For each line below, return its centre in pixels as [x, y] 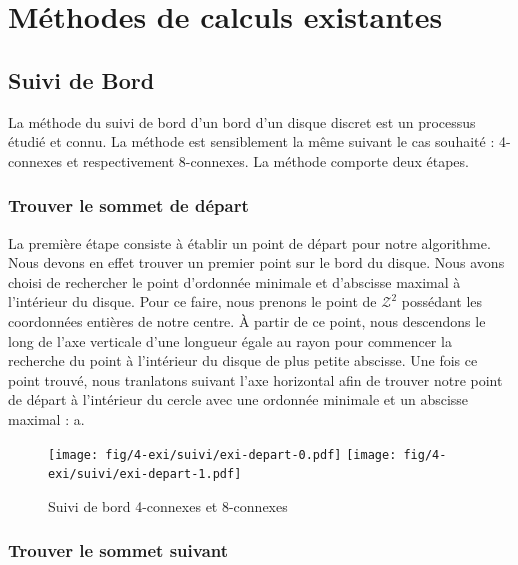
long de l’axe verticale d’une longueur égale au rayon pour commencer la [230, 340]
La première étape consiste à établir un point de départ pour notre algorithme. [249, 242]
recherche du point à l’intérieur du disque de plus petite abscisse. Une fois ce [243, 360]
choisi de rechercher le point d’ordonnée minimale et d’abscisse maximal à [234, 281]
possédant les [442, 301]
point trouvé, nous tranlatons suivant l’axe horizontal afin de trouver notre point [255, 379]
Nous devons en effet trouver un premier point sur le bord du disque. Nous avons [256, 262]
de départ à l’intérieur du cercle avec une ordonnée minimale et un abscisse [238, 399]
